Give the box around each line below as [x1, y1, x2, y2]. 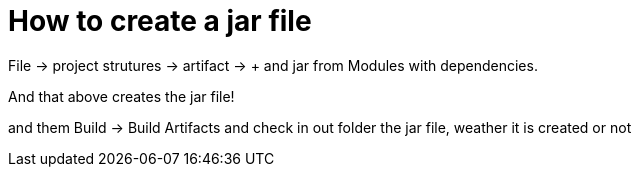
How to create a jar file [8, 4, 312, 38]
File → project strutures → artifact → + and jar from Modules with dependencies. [8, 56, 538, 74]
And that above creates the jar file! [8, 87, 235, 105]
